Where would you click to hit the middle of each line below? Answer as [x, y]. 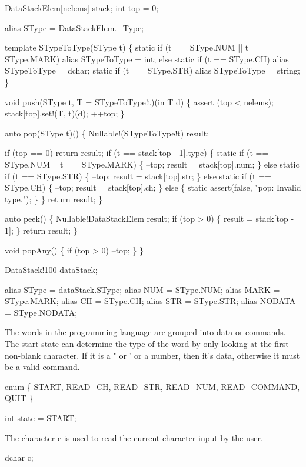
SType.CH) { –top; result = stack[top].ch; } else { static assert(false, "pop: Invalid [153, 187]
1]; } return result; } [41, 230]
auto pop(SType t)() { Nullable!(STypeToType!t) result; [107, 133]
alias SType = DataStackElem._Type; [74, 27]
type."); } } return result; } [54, 199]
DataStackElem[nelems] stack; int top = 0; [82, 8]
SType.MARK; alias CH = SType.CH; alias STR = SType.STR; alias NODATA [150, 301]
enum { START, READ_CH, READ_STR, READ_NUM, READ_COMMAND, [152, 386]
